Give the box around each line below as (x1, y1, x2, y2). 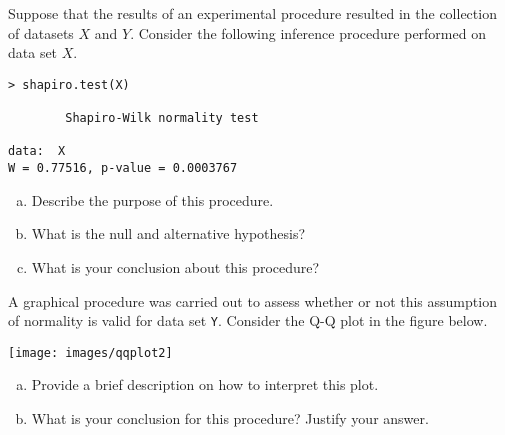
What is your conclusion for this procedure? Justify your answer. (31, 408, 429, 428)
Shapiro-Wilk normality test (65, 111, 259, 126)
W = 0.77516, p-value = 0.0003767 (8, 161, 238, 176)
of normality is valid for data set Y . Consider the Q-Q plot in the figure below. (8, 310, 488, 331)
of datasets (8, 22, 74, 43)
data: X (8, 144, 66, 159)
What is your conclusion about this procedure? (31, 256, 320, 277)
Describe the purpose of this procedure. (31, 189, 274, 210)
